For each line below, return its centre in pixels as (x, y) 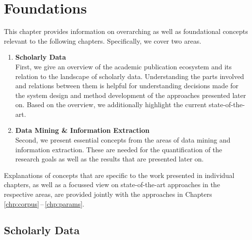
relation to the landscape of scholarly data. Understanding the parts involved (130, 76)
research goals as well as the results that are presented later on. (110, 159)
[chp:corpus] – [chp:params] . (44, 203)
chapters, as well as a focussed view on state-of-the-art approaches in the (112, 184)
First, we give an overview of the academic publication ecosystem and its (123, 66)
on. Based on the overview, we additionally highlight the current (111, 104)
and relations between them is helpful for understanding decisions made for (127, 86)
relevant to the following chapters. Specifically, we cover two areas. (103, 40)
